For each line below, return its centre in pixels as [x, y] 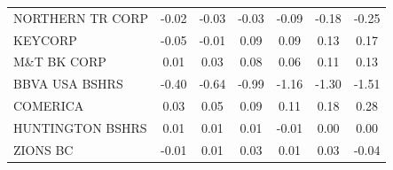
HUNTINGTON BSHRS [80, 127]
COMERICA [49, 106]
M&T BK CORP [60, 62]
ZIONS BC [43, 149]
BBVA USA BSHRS [68, 84]
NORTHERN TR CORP [81, 17]
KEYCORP [45, 39]
